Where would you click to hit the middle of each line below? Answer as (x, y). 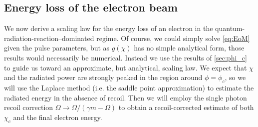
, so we (235, 77)
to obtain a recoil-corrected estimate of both (186, 107)
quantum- (230, 28)
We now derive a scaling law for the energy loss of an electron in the (109, 28)
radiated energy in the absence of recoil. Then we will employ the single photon (126, 97)
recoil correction (29, 107)
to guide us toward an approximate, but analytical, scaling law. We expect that (126, 67)
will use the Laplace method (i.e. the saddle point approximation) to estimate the (129, 87)
